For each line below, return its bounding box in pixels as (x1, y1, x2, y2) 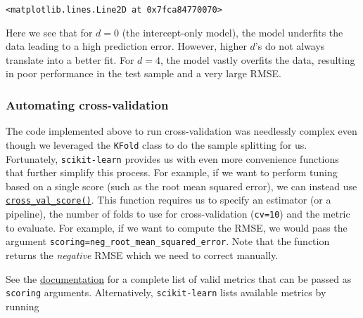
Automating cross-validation (6, 95, 169, 113)
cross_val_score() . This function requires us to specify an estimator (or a (6, 192, 331, 207)
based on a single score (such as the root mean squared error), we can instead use (6, 178, 357, 193)
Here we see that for (6, 25, 93, 39)
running (6, 298, 39, 313)
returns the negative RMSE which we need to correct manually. (6, 247, 279, 262)
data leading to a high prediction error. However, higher (6, 39, 247, 53)
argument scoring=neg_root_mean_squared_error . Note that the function (6, 234, 330, 249)
